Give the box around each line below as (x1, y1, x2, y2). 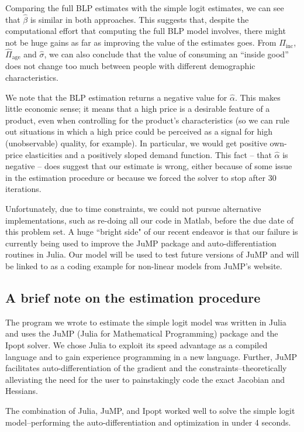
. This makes (234, 91, 281, 103)
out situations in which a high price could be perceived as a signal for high (5, 125, 273, 138)
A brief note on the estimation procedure (5, 288, 261, 306)
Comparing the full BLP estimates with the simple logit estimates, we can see (5, 2, 284, 13)
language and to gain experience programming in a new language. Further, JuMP (5, 350, 297, 362)
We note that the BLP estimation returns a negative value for (5, 91, 227, 103)
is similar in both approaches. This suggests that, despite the (30, 13, 249, 25)
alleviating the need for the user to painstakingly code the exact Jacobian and (5, 373, 285, 385)
